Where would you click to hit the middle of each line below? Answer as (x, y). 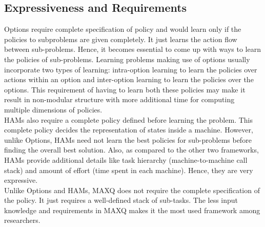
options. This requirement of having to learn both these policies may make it (125, 89)
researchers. (22, 220)
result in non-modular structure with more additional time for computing (119, 99)
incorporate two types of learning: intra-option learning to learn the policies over (131, 69)
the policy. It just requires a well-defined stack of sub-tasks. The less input (121, 200)
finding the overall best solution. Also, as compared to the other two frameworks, (131, 150)
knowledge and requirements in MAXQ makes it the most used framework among (132, 210)
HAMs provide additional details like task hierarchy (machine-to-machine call (126, 159)
